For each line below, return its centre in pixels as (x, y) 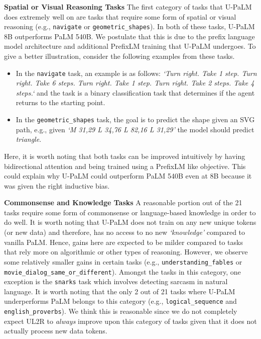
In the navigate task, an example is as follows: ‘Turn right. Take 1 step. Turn (136, 73)
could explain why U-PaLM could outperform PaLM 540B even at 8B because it (128, 176)
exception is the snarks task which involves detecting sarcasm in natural (116, 281)
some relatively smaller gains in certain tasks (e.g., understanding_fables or (123, 261)
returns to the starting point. (60, 102)
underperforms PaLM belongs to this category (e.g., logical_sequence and (120, 301)
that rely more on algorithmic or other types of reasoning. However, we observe (126, 252)
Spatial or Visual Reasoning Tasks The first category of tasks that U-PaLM (128, 7)
